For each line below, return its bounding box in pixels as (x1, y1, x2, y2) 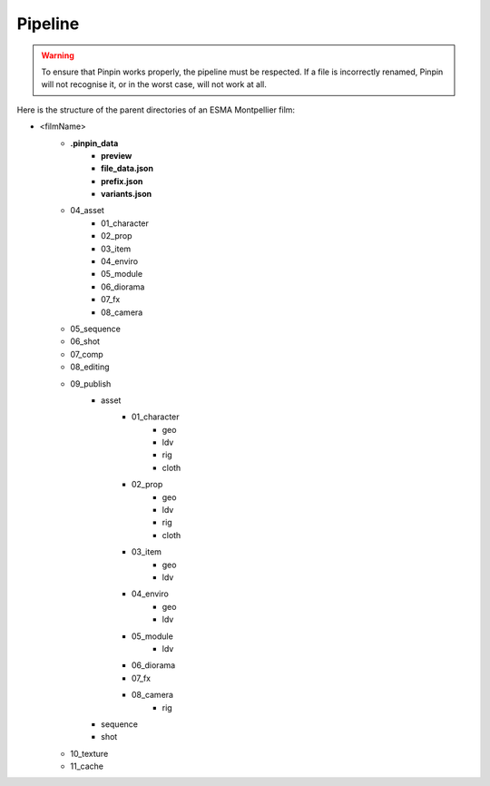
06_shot (70, 336, 100, 347)
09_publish (70, 378, 112, 389)
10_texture (70, 748, 109, 759)
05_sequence (70, 323, 122, 334)
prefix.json (101, 175, 143, 186)
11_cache (70, 761, 104, 771)
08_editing (70, 361, 110, 372)
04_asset (70, 205, 104, 216)
